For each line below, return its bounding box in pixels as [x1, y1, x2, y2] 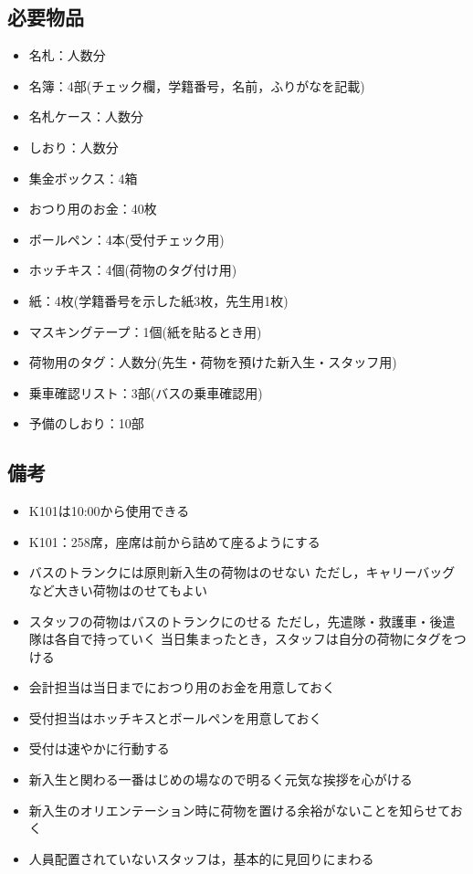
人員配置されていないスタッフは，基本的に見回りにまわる [28, 848, 374, 868]
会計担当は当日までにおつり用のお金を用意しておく [28, 678, 335, 697]
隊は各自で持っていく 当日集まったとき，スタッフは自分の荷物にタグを [28, 629, 454, 648]
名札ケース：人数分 [28, 107, 144, 126]
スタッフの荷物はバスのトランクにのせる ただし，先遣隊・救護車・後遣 [28, 611, 456, 630]
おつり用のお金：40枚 [28, 199, 157, 218]
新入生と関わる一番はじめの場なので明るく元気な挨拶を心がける [28, 770, 413, 789]
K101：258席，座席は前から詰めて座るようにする [28, 532, 321, 551]
